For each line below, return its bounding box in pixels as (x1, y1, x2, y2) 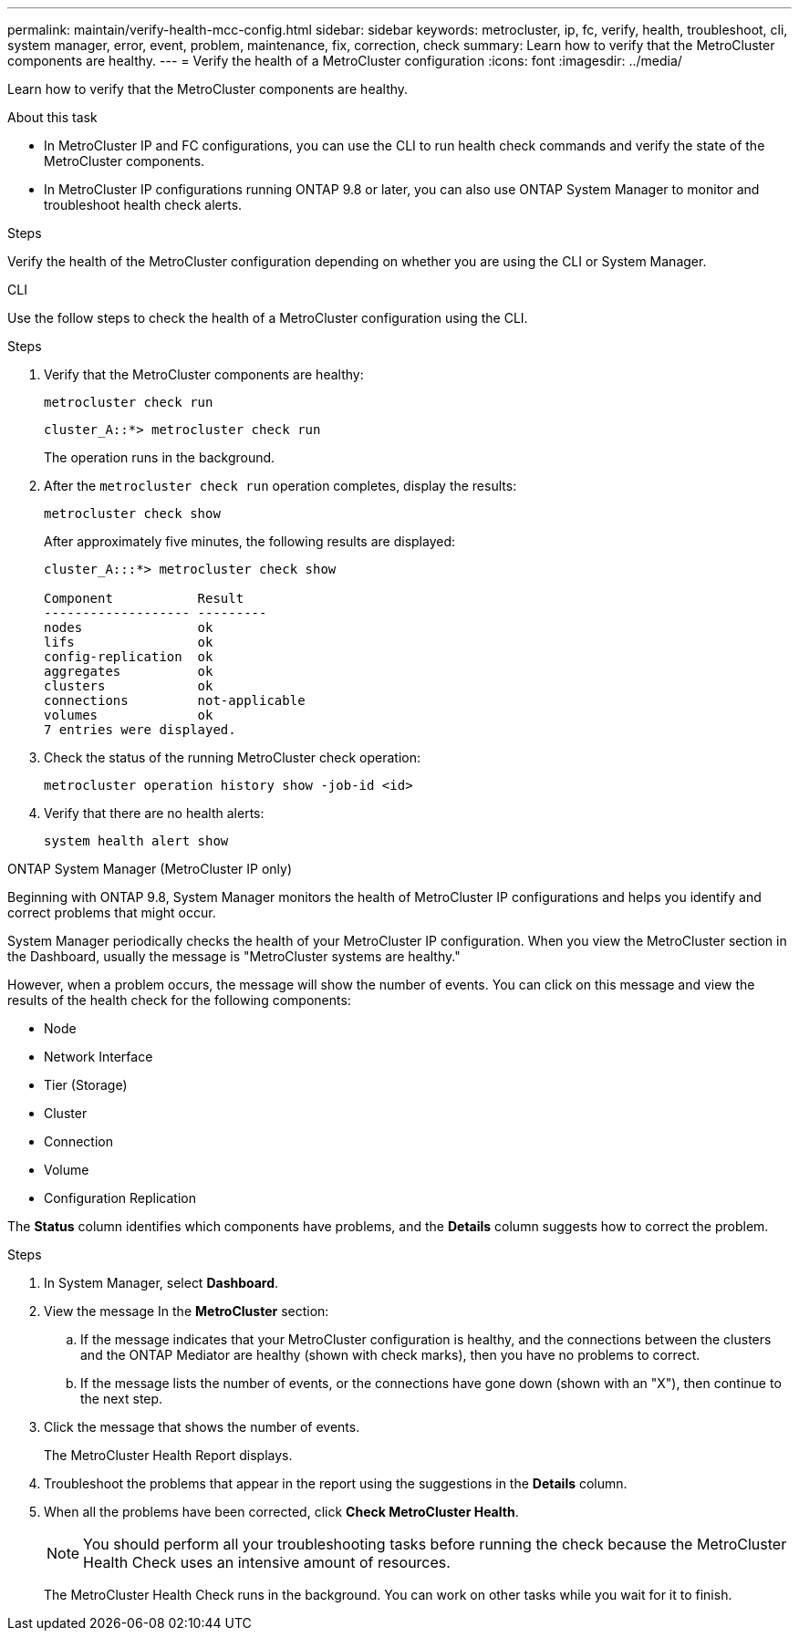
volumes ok (44, 708, 213, 722)
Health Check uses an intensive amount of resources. (83, 1553, 451, 1571)
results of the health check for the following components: (7, 992, 351, 1008)
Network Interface (44, 1049, 153, 1064)
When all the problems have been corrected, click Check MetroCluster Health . (44, 1504, 519, 1519)
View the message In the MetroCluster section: (44, 1303, 329, 1319)
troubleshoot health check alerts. (44, 197, 243, 213)
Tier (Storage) (44, 1077, 128, 1093)
